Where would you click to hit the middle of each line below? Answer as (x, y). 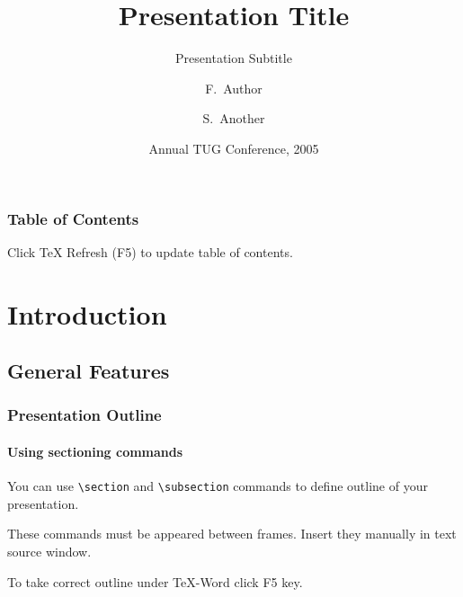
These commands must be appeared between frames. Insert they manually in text (232, 534)
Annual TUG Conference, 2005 (234, 148)
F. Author (234, 88)
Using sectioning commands (95, 451)
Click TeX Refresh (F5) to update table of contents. (150, 251)
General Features (89, 371)
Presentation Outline (85, 415)
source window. (49, 552)
